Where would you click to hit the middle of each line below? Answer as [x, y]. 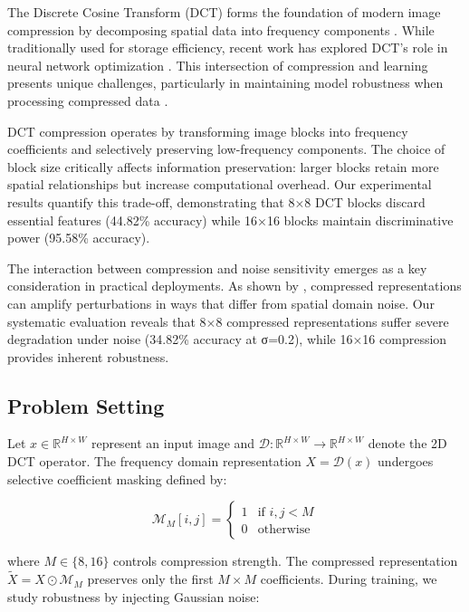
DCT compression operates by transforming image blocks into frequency [208, 131]
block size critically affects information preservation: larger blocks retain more [223, 166]
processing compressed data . [88, 100]
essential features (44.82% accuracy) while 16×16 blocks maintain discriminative [230, 220]
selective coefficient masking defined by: [117, 478]
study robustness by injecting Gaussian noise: [134, 596]
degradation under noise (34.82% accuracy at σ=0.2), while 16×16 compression [227, 339]
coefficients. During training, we [349, 579]
